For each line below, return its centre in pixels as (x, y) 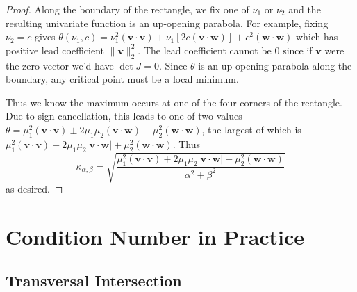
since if (298, 50)
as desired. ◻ (34, 189)
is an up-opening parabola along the (275, 65)
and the (305, 9)
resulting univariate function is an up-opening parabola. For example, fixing (167, 23)
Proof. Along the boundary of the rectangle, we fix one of (127, 9)
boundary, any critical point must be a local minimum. (122, 79)
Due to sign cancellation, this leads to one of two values (124, 116)
